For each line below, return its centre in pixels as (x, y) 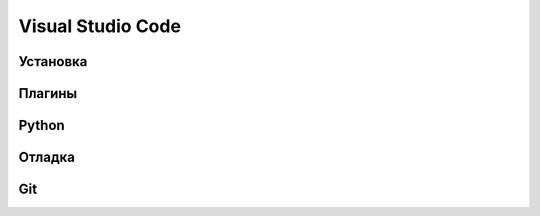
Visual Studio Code (100, 26)
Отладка (46, 157)
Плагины (48, 93)
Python (41, 125)
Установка (53, 61)
